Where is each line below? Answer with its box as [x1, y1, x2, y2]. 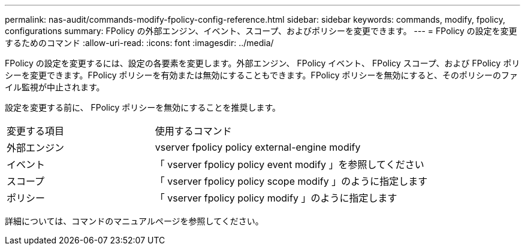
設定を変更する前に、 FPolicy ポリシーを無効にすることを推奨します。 [5, 102, 281, 112]
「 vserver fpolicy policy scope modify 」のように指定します [155, 175, 428, 187]
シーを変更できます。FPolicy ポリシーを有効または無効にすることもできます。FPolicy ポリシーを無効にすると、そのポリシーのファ [5, 70, 518, 80]
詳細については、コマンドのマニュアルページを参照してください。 [5, 216, 264, 226]
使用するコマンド [155, 125, 232, 137]
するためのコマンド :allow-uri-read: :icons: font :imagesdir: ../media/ [5, 38, 274, 48]
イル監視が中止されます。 [5, 82, 105, 92]
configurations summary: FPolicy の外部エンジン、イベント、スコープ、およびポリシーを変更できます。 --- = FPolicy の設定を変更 [5, 26, 517, 36]
